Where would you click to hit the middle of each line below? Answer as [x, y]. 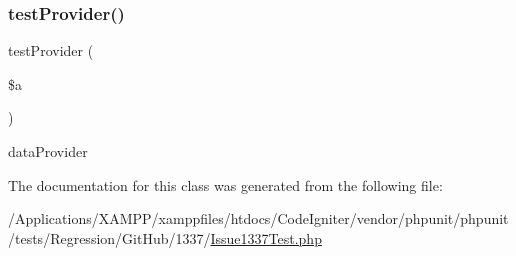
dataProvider [48, 151]
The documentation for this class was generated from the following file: [225, 184]
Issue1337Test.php [266, 237]
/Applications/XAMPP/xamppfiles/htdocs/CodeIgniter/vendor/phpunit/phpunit [258, 218]
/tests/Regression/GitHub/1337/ [109, 237]
